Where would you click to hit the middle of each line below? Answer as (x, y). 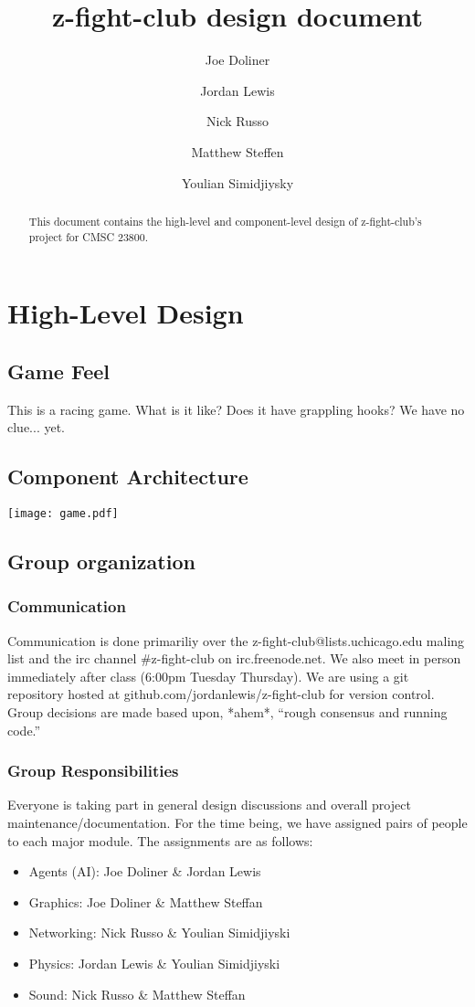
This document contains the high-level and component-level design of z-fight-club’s (225, 221)
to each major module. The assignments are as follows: (160, 840)
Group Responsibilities (93, 771)
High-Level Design (126, 313)
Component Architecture (128, 477)
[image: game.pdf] (63, 513)
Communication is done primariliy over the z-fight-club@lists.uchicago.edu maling (236, 640)
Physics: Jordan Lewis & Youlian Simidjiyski (154, 963)
